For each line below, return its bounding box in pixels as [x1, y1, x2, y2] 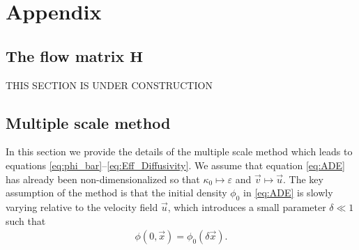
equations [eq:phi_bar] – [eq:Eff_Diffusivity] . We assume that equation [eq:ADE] [6, 157, 345, 172]
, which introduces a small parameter [167, 199, 326, 214]
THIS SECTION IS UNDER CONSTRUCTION [6, 77, 213, 92]
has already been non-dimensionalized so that [6, 171, 200, 186]
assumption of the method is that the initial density [6, 185, 227, 200]
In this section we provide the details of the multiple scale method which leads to [6, 144, 353, 159]
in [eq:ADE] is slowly [243, 185, 333, 200]
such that [6, 213, 46, 228]
